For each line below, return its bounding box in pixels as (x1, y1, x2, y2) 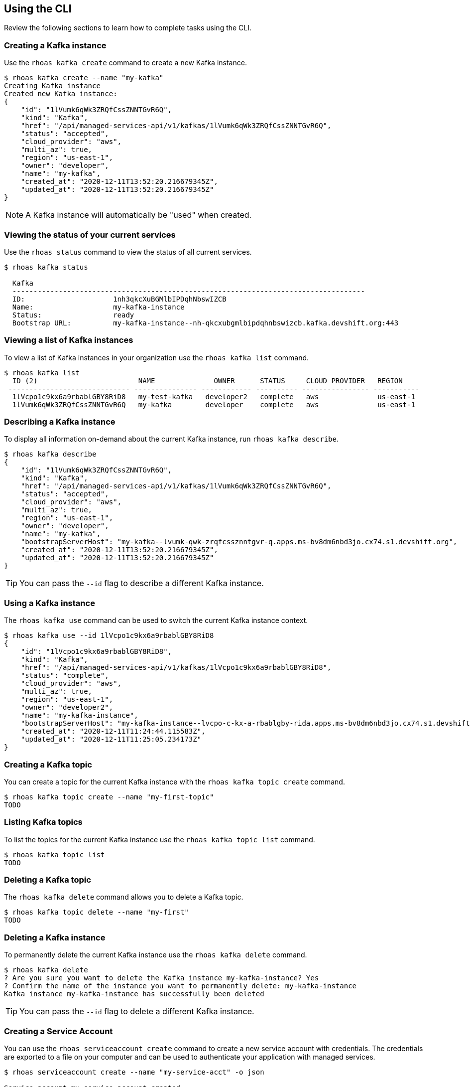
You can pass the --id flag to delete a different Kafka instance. (19, 1006, 254, 1017)
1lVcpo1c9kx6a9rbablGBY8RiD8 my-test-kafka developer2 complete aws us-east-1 (12, 392, 416, 401)
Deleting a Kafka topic (4, 875, 91, 885)
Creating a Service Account (4, 1026, 113, 1036)
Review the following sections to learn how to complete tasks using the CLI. (4, 23, 252, 32)
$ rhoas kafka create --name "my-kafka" (4, 74, 164, 82)
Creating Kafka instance (4, 82, 101, 90)
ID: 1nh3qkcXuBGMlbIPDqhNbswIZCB (12, 295, 227, 303)
